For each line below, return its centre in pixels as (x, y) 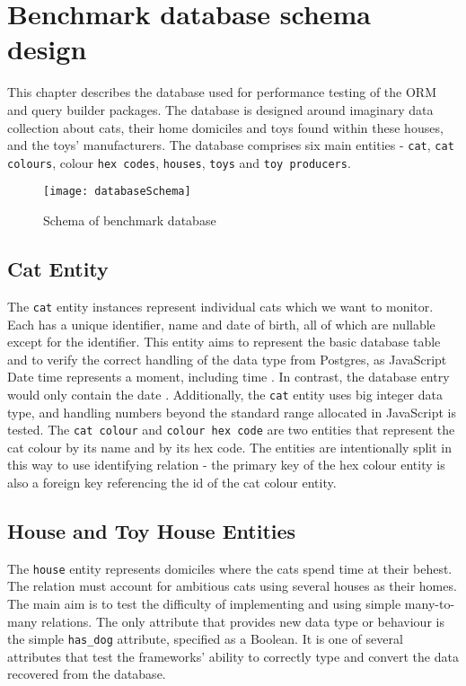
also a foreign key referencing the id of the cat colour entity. (172, 482)
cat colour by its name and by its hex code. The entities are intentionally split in (230, 447)
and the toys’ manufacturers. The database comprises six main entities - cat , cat (231, 145)
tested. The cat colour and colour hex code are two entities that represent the (231, 430)
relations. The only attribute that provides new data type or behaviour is (243, 621)
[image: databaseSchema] (117, 192)
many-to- (430, 604)
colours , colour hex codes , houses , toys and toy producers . (179, 162)
